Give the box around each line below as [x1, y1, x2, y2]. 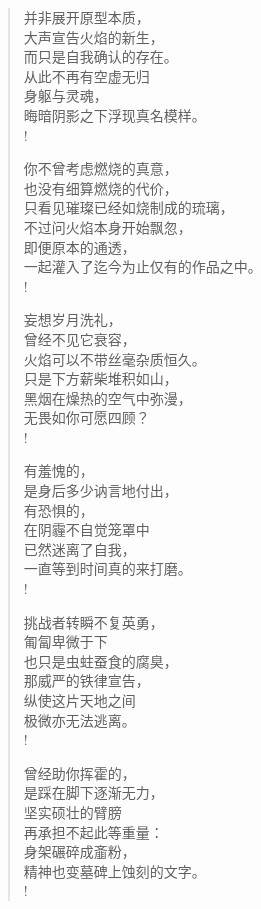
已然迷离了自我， [23, 538, 136, 559]
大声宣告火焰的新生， [23, 26, 164, 47]
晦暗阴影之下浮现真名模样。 [23, 104, 206, 125]
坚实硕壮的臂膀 [23, 801, 122, 822]
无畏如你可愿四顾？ [23, 407, 150, 428]
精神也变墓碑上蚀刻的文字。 [23, 860, 206, 881]
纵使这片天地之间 [23, 690, 136, 710]
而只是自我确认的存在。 [23, 46, 178, 67]
